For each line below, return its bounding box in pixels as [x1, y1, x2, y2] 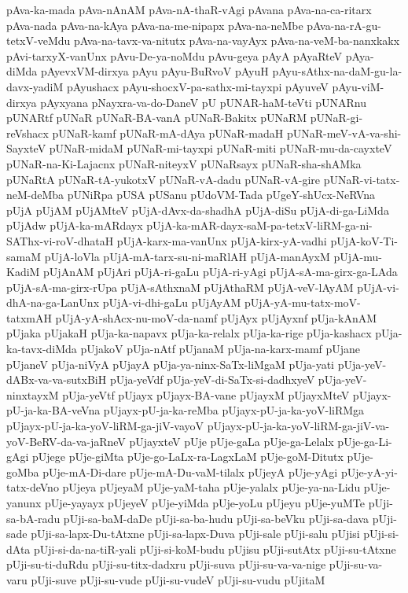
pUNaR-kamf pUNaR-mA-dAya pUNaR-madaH [52, 124, 284, 141]
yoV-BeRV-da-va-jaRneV [6, 433, 126, 449]
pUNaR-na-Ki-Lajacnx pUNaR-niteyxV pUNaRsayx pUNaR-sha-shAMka [6, 155, 362, 171]
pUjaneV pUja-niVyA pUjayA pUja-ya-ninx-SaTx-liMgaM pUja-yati [6, 355, 334, 372]
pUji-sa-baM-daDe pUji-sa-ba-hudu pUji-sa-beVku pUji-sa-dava [63, 510, 369, 526]
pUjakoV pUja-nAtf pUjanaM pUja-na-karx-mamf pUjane [80, 341, 361, 357]
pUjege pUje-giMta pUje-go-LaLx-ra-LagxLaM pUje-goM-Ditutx [32, 448, 344, 465]
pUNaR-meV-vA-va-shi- [286, 124, 402, 141]
